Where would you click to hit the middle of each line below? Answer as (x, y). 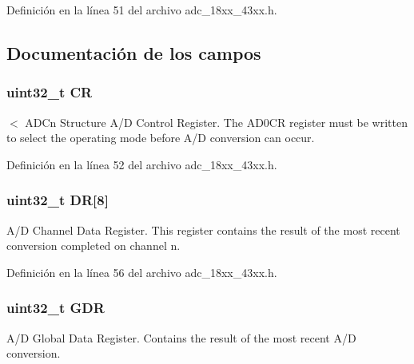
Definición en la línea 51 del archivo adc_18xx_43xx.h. (142, 10)
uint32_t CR (50, 92)
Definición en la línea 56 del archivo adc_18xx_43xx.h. (142, 272)
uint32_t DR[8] (58, 200)
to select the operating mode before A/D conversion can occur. (161, 138)
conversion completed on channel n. (94, 245)
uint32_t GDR (56, 308)
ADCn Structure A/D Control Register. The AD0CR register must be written (216, 122)
